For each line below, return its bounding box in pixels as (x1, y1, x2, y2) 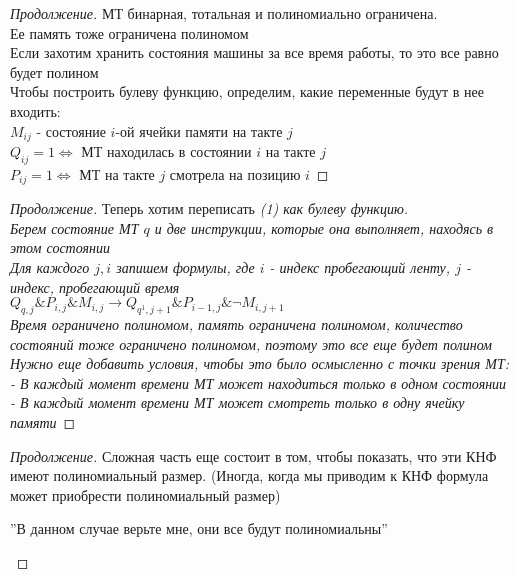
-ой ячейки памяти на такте (115, 120, 283, 141)
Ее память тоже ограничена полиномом (10, 22, 249, 43)
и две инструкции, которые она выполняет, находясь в (154, 217, 494, 238)
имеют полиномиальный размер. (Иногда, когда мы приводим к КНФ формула (10, 465, 489, 486)
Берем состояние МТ (10, 217, 139, 238)
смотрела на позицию (169, 163, 301, 184)
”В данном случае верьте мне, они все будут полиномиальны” (10, 518, 388, 539)
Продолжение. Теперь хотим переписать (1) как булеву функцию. (10, 198, 409, 219)
